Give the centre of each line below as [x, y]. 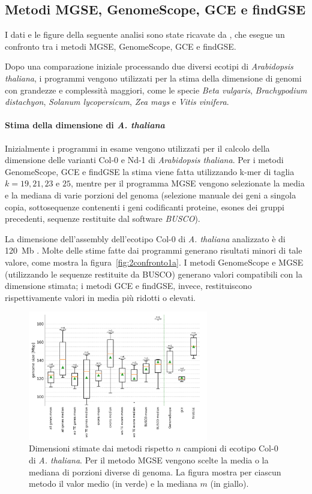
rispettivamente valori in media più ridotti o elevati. [100, 297]
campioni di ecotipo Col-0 [231, 448]
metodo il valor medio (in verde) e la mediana [113, 484]
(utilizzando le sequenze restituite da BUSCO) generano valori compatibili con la [154, 274]
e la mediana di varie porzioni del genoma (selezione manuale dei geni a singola [151, 195]
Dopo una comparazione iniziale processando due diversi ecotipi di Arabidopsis [149, 66]
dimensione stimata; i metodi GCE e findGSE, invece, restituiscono [128, 286]
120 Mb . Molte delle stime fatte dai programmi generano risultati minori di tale [154, 250]
